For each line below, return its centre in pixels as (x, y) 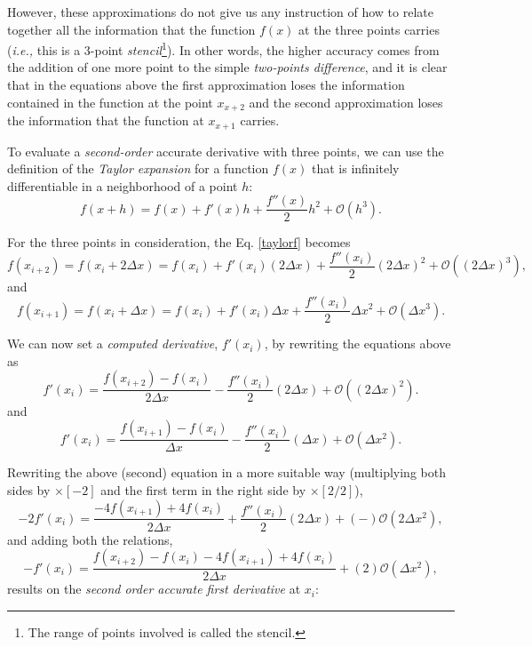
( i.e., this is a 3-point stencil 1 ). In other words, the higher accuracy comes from (223, 48)
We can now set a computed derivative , (113, 343)
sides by (29, 489)
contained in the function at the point (110, 102)
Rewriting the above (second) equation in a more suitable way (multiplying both (226, 472)
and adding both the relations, (90, 539)
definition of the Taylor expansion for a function (138, 168)
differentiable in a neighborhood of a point (123, 185)
